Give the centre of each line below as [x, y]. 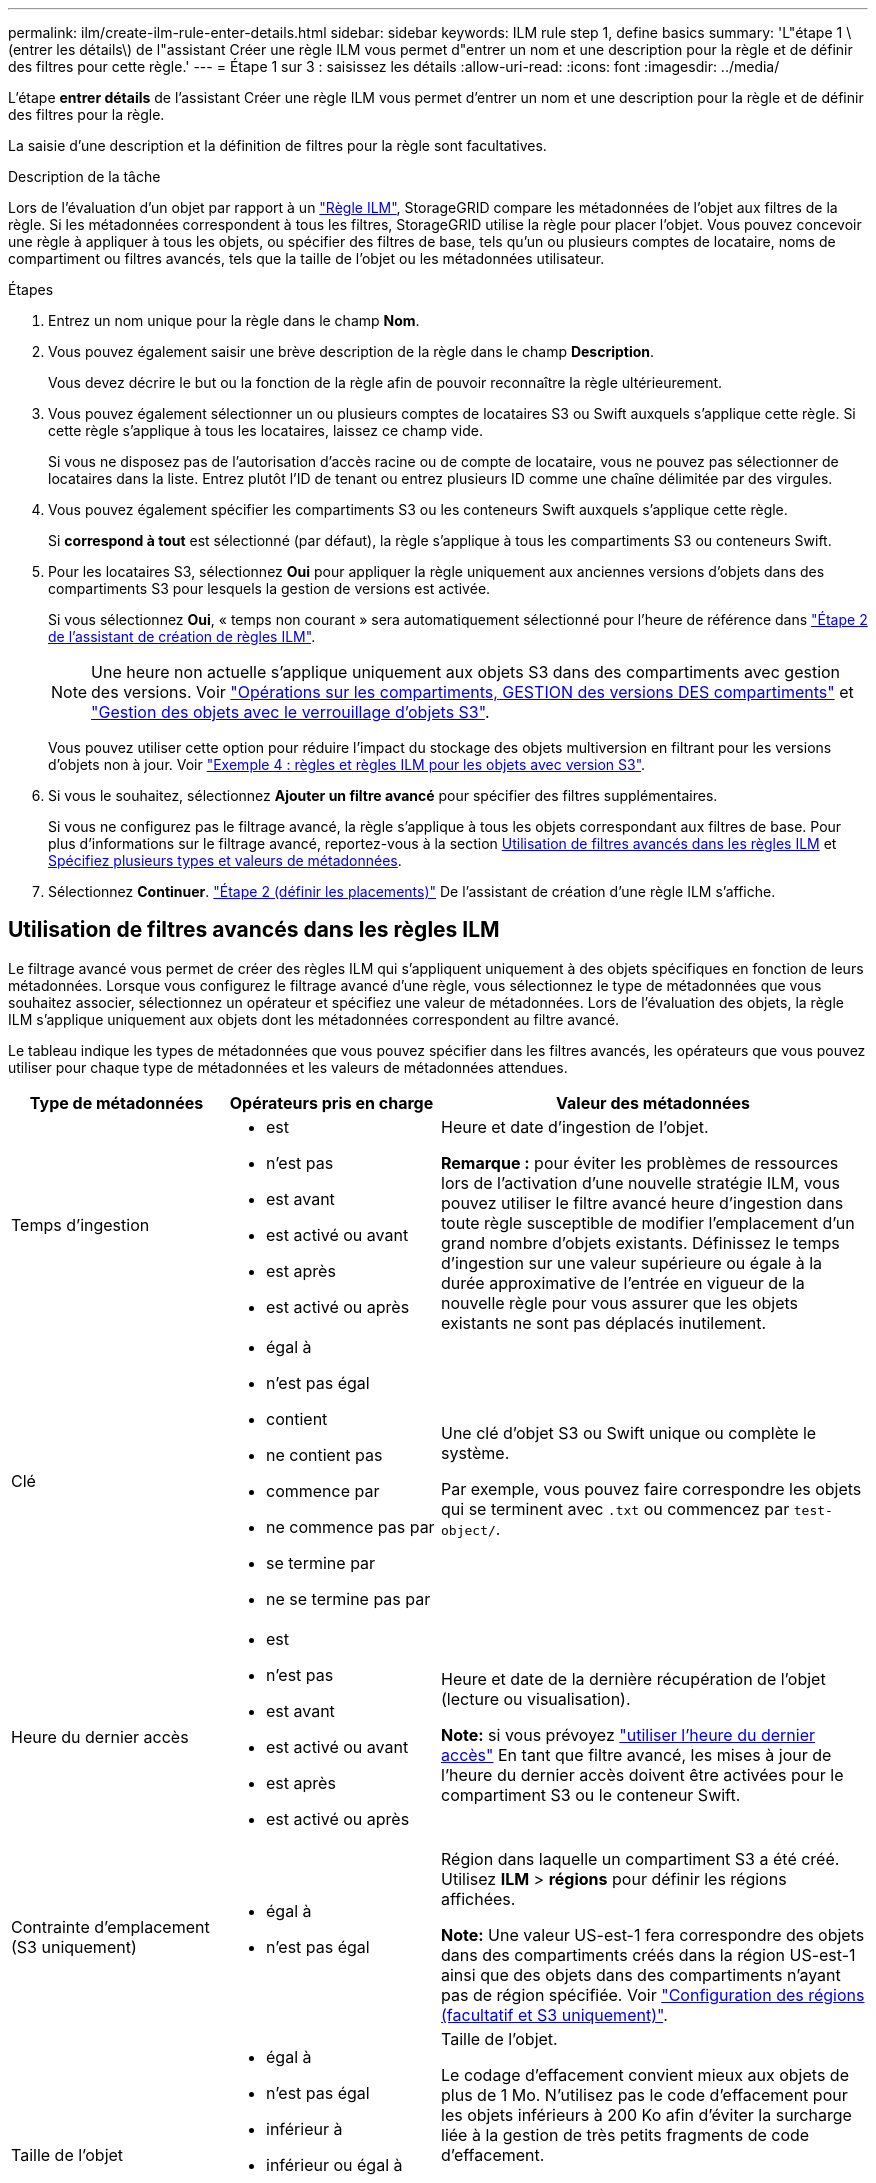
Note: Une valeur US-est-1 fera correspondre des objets [653, 1934]
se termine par [321, 1562]
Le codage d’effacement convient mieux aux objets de [645, 2074]
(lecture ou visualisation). [536, 1698]
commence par [323, 1490]
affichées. [478, 1898]
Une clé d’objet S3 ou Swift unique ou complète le [629, 1432]
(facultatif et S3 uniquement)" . [554, 2014]
